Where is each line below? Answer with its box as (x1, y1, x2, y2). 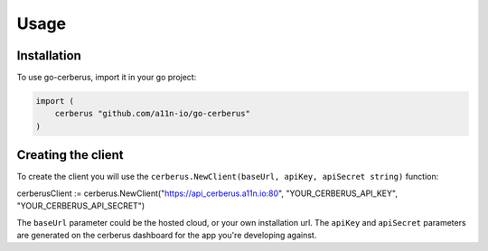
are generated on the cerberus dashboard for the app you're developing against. (16, 229, 317, 240)
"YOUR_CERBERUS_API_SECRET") (16, 200, 145, 211)
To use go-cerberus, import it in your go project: (16, 72, 197, 83)
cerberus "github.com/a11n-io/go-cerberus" (54, 108, 250, 119)
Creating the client (16, 147, 124, 163)
